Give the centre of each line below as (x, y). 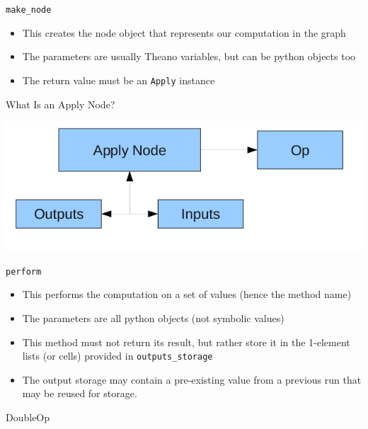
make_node (29, 10)
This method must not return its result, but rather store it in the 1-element (186, 342)
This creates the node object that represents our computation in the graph (184, 32)
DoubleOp (28, 417)
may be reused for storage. (80, 393)
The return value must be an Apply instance (119, 80)
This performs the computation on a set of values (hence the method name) (187, 294)
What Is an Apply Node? (61, 104)
